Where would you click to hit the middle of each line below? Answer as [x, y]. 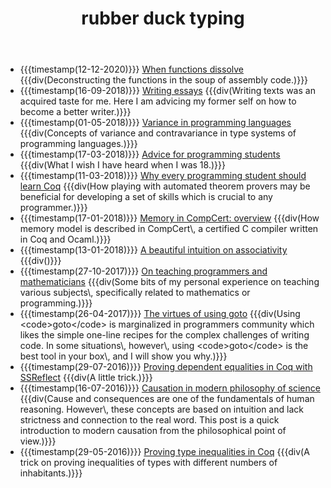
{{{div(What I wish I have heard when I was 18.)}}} [122, 165]
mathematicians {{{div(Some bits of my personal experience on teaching [169, 282]
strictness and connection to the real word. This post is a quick [149, 420]
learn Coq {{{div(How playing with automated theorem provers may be [165, 186]
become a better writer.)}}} [75, 112]
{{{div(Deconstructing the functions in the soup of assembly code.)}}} [164, 80]
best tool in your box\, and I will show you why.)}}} [123, 356]
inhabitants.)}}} [51, 473]
